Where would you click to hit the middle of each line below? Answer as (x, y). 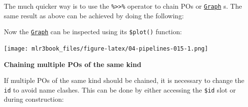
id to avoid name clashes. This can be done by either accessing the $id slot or (120, 89)
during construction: (34, 99)
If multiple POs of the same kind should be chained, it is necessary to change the (124, 80)
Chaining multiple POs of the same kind (73, 64)
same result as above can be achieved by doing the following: (94, 15)
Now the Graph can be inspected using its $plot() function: (93, 32)
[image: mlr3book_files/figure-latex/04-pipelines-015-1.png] (106, 48)
